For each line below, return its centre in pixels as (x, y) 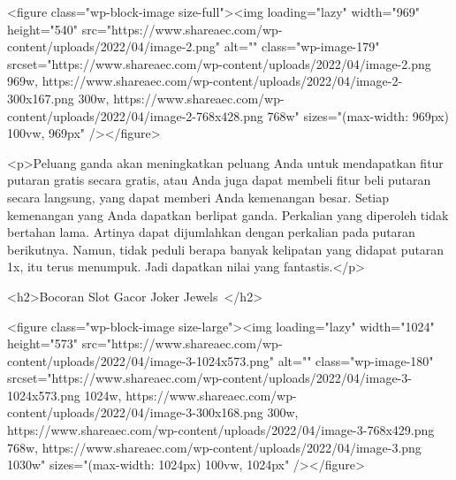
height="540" (43, 29)
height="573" (43, 343)
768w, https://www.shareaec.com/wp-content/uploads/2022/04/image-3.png (214, 447)
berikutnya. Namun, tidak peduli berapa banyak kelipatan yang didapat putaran (226, 249)
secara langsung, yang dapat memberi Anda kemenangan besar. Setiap (198, 197)
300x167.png (41, 98)
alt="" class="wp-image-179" (302, 46)
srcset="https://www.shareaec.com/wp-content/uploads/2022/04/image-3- (209, 378)
